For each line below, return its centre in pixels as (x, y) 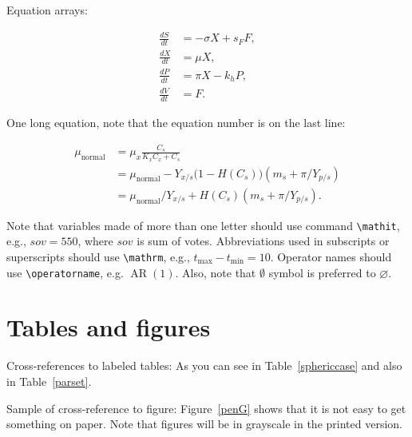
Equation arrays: (47, 10)
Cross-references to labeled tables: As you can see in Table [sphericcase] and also (204, 365)
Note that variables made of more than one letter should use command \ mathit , (203, 225)
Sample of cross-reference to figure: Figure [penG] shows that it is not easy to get (206, 408)
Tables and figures (109, 327)
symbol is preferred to (322, 272)
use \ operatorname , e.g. (65, 272)
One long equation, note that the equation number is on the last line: (176, 123)
